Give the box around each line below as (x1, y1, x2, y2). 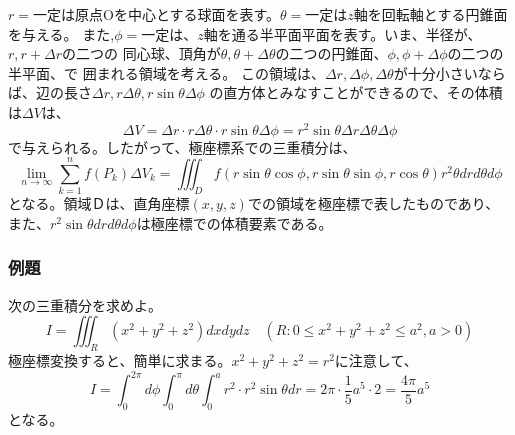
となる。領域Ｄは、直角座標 (8, 193, 190, 214)
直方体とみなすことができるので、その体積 (223, 82, 503, 103)
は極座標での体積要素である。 (136, 212, 333, 233)
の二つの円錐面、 (275, 43, 388, 64)
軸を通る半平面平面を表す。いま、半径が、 (203, 23, 482, 44)
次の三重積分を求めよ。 (8, 294, 162, 315)
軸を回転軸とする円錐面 (353, 4, 508, 24)
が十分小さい (393, 62, 478, 83)
